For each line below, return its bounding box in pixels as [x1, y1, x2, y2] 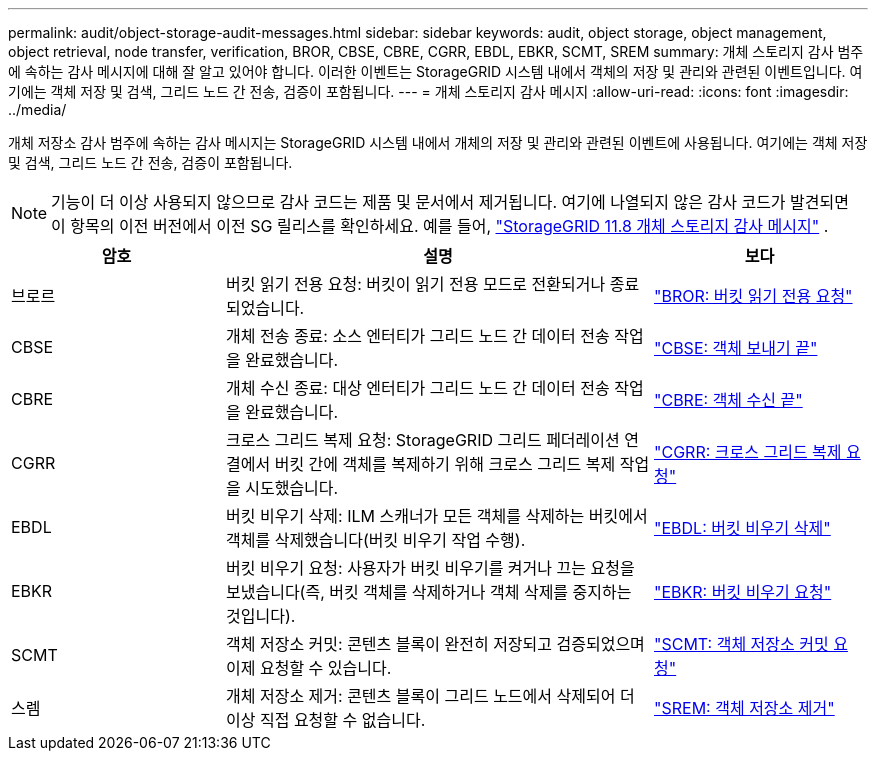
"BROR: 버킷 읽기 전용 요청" [654, 286, 853, 306]
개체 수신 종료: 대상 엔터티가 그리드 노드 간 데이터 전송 [226, 378, 610, 398]
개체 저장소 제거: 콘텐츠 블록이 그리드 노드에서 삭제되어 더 [226, 686, 635, 706]
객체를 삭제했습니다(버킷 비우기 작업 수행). [226, 530, 526, 550]
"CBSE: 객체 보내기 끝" [654, 338, 818, 358]
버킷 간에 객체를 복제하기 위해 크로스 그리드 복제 [274, 454, 616, 474]
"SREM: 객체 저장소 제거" [654, 698, 835, 718]
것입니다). [226, 606, 296, 626]
